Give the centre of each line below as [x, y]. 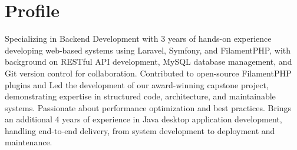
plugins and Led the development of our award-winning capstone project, [137, 84]
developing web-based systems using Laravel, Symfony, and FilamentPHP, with [148, 50]
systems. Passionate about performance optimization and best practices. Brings [148, 107]
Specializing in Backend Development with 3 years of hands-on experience [138, 39]
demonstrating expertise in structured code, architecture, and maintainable [140, 96]
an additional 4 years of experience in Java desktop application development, [143, 119]
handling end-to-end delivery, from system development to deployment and [140, 130]
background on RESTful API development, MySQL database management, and [148, 61]
